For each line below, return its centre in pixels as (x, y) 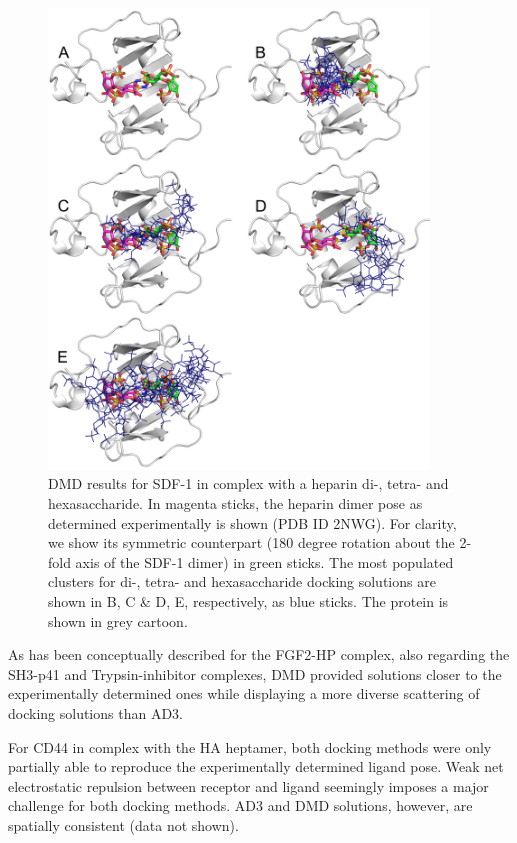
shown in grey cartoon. (118, 620)
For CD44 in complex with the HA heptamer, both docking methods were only (250, 746)
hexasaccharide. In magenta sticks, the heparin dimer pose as (235, 503)
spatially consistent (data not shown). (123, 824)
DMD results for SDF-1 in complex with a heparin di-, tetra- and (248, 483)
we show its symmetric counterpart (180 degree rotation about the (251, 542)
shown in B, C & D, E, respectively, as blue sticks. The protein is (248, 601)
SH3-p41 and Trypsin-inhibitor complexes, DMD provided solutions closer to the (255, 673)
